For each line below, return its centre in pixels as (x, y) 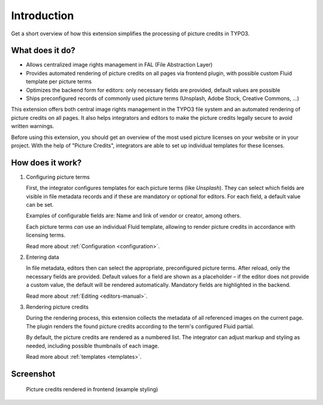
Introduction (42, 16)
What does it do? (43, 51)
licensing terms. (46, 235)
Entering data (42, 257)
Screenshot (33, 374)
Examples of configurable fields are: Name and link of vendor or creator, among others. (134, 216)
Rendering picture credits (57, 307)
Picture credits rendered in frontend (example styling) (92, 389)
